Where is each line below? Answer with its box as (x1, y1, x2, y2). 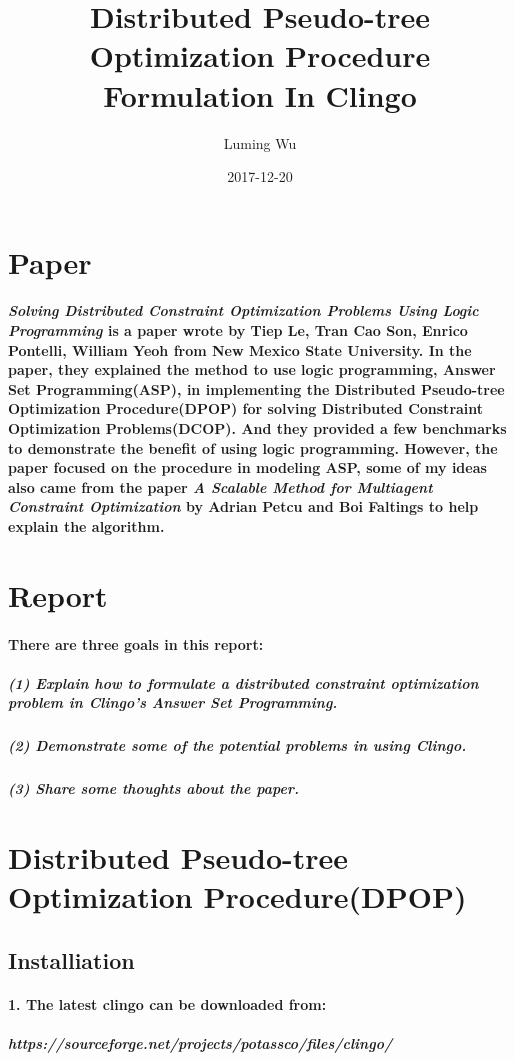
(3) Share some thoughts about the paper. (8, 778, 299, 799)
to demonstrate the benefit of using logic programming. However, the (8, 437, 498, 458)
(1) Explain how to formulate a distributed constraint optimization (8, 672, 479, 693)
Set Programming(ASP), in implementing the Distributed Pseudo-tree (8, 378, 505, 399)
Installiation (8, 944, 135, 975)
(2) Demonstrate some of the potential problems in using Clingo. (8, 735, 467, 756)
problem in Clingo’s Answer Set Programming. (8, 692, 338, 713)
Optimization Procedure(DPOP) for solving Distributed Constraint (8, 398, 484, 419)
